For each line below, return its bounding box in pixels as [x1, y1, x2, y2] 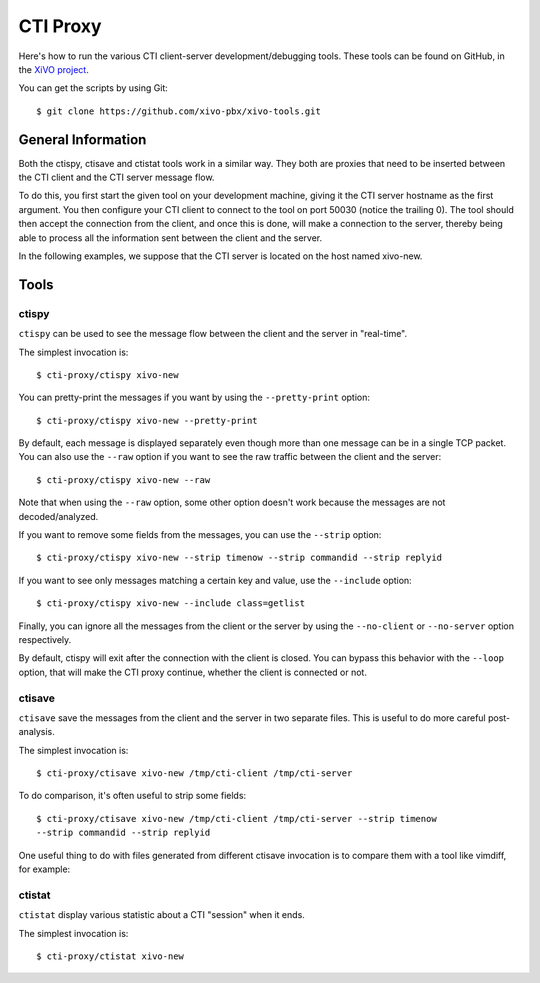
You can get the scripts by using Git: [18, 82, 169, 94]
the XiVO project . [18, 63, 89, 75]
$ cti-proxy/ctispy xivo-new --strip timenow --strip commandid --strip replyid [36, 552, 443, 564]
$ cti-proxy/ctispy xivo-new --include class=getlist [36, 598, 305, 609]
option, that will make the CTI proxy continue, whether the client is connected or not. [18, 666, 367, 678]
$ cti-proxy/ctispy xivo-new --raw [36, 474, 211, 485]
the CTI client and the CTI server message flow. [18, 171, 215, 184]
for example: [18, 863, 71, 875]
